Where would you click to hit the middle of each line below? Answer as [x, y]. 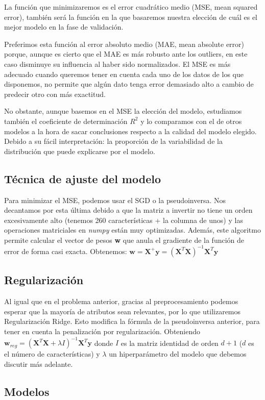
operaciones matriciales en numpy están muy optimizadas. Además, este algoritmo [132, 230]
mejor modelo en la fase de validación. [64, 27]
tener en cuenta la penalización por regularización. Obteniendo [102, 331]
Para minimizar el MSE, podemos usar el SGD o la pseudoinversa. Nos [115, 200]
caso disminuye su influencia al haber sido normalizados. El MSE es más [117, 64]
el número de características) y [52, 354]
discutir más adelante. [39, 364]
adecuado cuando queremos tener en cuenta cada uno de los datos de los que [124, 74]
